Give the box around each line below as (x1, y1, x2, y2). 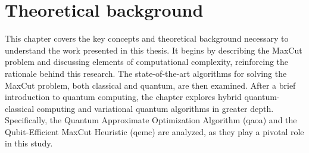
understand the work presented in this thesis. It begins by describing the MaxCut (5, 43, 302, 56)
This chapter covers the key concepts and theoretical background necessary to (5, 32, 289, 45)
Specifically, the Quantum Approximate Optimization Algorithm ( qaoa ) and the (5, 114, 297, 126)
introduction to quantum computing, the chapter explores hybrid (5, 90, 242, 103)
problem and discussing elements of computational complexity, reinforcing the (5, 55, 289, 68)
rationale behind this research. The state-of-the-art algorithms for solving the (5, 67, 287, 79)
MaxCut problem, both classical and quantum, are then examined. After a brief (5, 79, 296, 91)
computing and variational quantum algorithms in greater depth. (36, 102, 274, 114)
